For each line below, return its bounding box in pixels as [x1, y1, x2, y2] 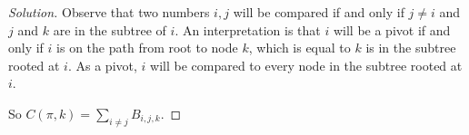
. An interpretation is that [175, 20, 321, 39]
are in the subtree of [53, 20, 166, 39]
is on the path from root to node [56, 38, 238, 57]
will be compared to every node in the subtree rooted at [150, 55, 463, 74]
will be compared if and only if [233, 3, 404, 21]
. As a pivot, [67, 55, 137, 74]
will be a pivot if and [333, 20, 451, 39]
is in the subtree [365, 38, 456, 57]
